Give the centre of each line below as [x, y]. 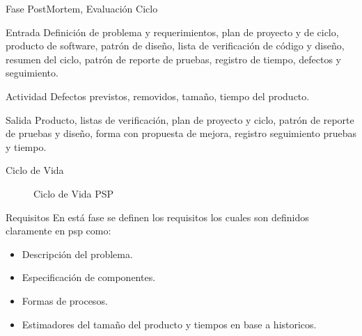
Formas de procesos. [65, 300]
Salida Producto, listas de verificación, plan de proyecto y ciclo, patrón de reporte [180, 119]
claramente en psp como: [58, 231]
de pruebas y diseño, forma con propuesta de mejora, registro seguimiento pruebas [181, 133]
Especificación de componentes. [89, 277]
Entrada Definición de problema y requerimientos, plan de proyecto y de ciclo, [172, 32]
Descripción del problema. [77, 254]
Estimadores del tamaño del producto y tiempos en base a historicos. [169, 324]
